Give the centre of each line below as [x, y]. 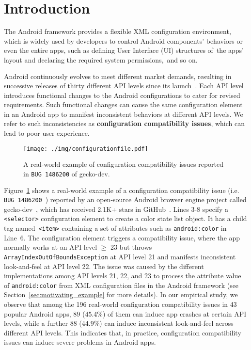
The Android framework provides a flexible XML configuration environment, [118, 31]
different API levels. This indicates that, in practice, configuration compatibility [123, 332]
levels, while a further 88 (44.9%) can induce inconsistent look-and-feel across [119, 323]
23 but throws [131, 247]
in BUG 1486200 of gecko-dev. [67, 173]
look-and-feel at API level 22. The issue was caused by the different [104, 266]
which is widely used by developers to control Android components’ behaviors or [123, 40]
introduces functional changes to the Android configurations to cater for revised [122, 95]
